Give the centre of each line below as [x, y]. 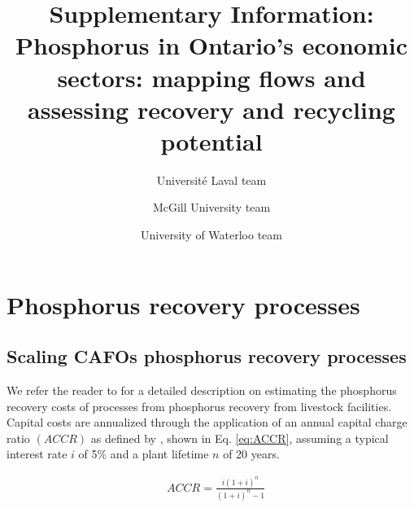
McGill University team [211, 207]
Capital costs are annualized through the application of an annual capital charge [207, 422]
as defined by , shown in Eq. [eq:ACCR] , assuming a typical [240, 438]
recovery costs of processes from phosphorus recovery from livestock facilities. [199, 406]
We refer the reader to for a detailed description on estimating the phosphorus [202, 390]
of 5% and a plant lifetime [144, 454]
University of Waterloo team [211, 235]
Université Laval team [211, 180]
